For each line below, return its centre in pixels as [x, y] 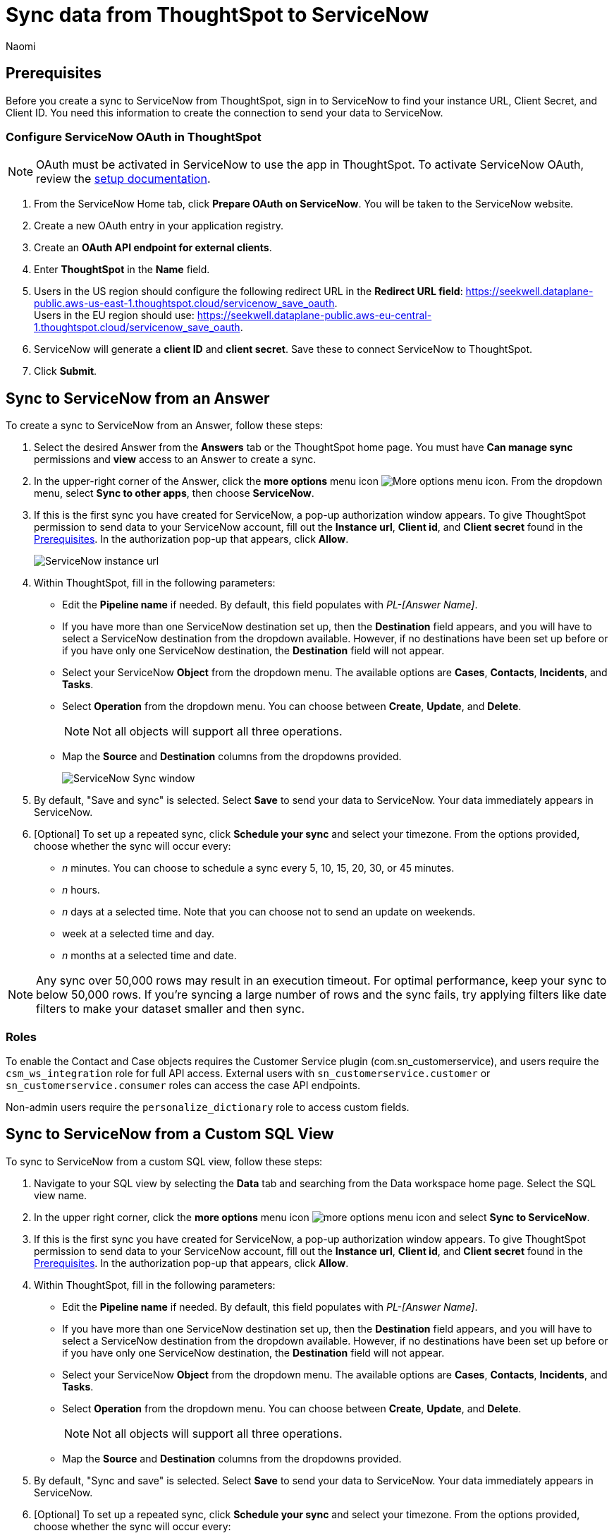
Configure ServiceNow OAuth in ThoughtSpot [134, 137]
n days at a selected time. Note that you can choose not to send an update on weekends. [269, 912]
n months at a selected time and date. [149, 956]
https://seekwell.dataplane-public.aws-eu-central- [314, 316]
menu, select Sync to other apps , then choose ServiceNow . [174, 493]
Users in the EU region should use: [114, 316]
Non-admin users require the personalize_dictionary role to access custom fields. [208, 1107]
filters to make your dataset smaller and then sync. [171, 1009]
